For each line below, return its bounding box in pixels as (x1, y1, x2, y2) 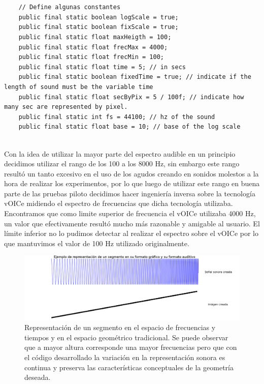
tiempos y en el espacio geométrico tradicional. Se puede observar (24, 332, 228, 342)
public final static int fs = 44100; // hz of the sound (18, 113, 215, 121)
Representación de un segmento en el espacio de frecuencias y (24, 322, 216, 333)
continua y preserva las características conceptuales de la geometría (24, 362, 234, 372)
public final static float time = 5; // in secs (18, 63, 186, 71)
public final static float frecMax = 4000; (18, 43, 168, 51)
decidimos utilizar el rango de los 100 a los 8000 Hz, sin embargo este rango (4, 158, 240, 169)
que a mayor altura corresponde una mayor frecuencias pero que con (24, 342, 237, 352)
